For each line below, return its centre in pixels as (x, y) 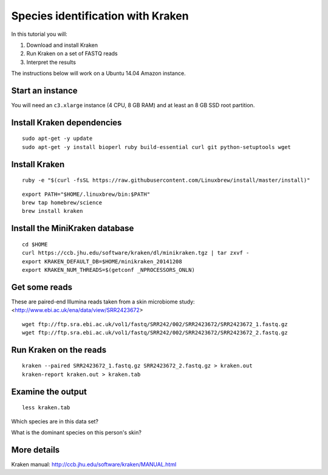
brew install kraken (53, 211)
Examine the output (49, 391)
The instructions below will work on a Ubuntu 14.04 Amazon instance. (98, 74)
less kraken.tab (46, 408)
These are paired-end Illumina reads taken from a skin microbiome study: (103, 302)
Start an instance (45, 90)
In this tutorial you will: (39, 34)
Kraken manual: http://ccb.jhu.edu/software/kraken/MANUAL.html (94, 464)
